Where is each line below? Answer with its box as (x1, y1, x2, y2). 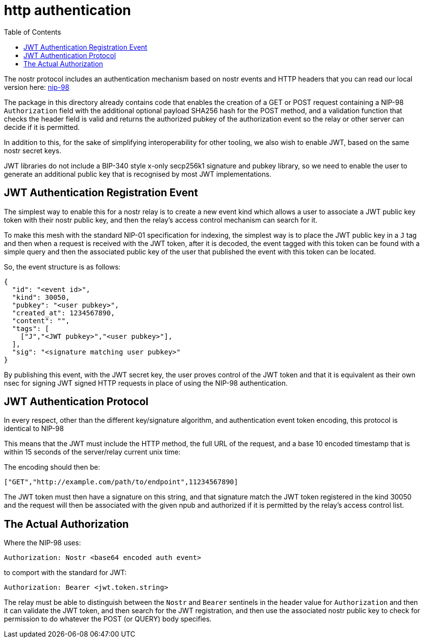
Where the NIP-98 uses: (4, 538, 81, 547)
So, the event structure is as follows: (4, 262, 121, 271)
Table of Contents (4, 27, 61, 36)
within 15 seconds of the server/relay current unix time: (4, 448, 181, 456)
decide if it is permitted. (4, 123, 80, 131)
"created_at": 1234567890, (12, 309, 115, 317)
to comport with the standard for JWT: (4, 568, 127, 577)
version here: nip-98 (4, 83, 70, 91)
